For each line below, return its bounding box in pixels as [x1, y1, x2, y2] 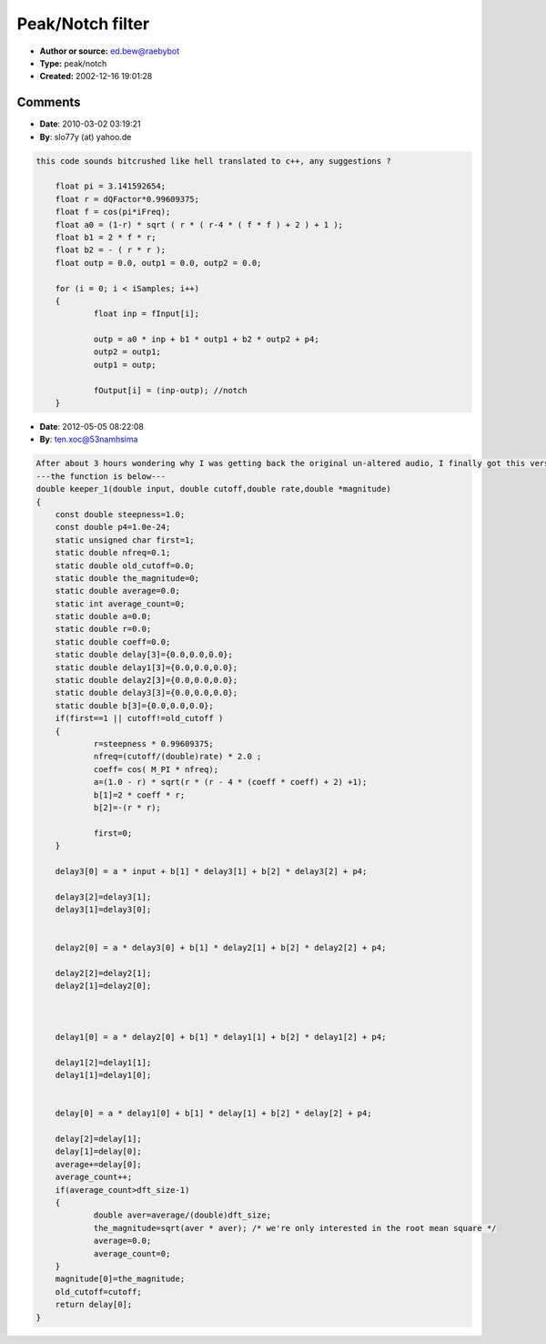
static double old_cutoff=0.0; [55, 560, 195, 571]
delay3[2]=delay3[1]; [55, 891, 152, 901]
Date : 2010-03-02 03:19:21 [39, 118, 141, 129]
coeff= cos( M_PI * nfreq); [93, 764, 218, 774]
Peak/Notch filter [16, 14, 150, 34]
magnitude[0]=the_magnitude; [55, 1274, 186, 1284]
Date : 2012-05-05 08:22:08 [39, 422, 145, 433]
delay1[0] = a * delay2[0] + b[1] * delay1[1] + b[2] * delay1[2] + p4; [55, 1032, 387, 1042]
